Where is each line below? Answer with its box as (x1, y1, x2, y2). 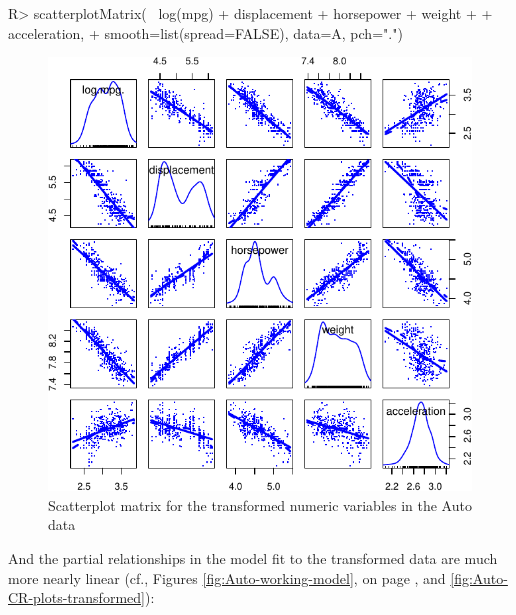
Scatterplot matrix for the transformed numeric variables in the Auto (48, 494, 472, 515)
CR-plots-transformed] (8, 587, 145, 608)
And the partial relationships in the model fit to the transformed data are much (8, 547, 498, 568)
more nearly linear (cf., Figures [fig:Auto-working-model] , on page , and (8, 567, 446, 588)
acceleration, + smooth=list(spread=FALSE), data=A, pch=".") (8, 22, 403, 43)
